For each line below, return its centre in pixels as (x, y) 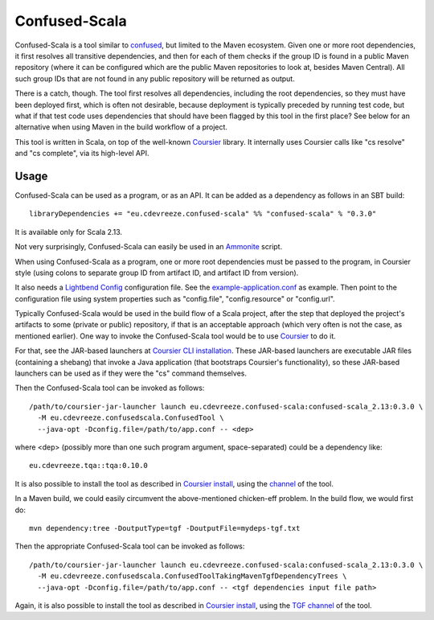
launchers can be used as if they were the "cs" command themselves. (131, 373)
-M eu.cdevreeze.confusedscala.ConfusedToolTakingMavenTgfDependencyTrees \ (192, 576)
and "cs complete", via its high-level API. (82, 154)
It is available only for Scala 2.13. (69, 232)
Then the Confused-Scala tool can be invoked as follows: (110, 388)
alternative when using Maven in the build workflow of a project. (121, 127)
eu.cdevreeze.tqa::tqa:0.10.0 (89, 466)
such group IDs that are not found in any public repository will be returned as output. (155, 78)
